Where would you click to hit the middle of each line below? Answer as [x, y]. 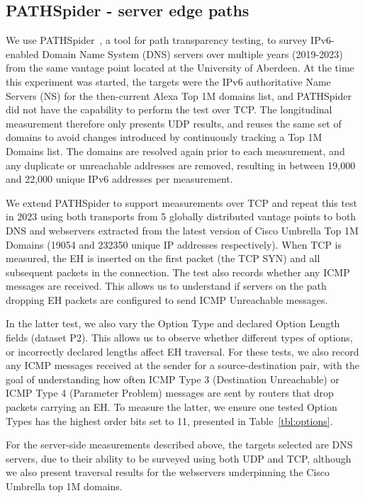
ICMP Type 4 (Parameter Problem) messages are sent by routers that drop [170, 393]
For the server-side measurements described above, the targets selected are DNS [179, 445]
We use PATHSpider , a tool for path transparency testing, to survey [157, 40]
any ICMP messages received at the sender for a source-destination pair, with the [182, 365]
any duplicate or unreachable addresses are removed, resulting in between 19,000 [181, 165]
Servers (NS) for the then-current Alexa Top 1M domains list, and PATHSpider [179, 95]
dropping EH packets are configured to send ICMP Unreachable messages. [167, 299]
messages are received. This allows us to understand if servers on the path [166, 286]
